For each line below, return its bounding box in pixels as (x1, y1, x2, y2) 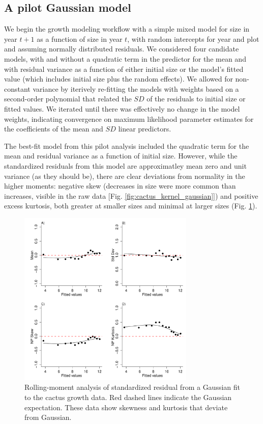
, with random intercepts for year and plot (127, 33, 259, 44)
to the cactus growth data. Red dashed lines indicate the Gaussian (24, 392, 232, 403)
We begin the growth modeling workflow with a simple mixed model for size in (4, 23, 250, 34)
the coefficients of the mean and (4, 123, 103, 134)
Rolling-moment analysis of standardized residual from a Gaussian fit (24, 382, 241, 392)
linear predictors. (118, 123, 171, 134)
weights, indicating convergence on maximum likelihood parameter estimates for (4, 113, 254, 124)
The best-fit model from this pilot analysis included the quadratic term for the (4, 140, 249, 151)
